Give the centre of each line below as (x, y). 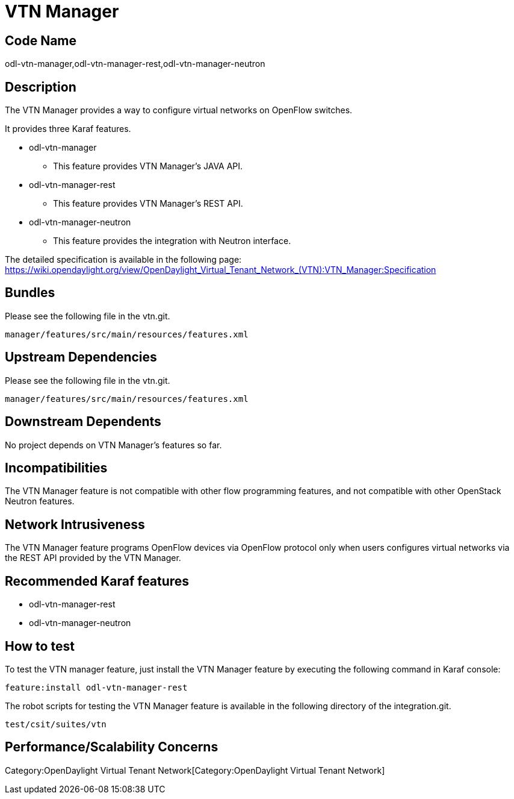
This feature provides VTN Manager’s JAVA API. (148, 166)
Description (41, 87)
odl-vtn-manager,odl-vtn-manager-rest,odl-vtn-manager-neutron (135, 64)
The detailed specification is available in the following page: (123, 260)
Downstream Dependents (83, 422)
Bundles (30, 293)
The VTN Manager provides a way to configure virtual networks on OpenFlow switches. (179, 110)
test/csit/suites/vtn (56, 724)
